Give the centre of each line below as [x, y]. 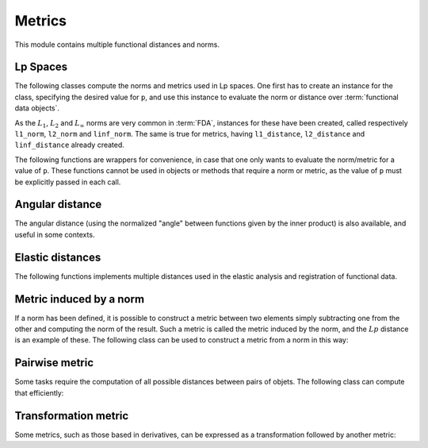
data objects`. [37, 108]
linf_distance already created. [69, 145]
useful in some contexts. [55, 234]
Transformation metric [72, 416]
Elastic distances [58, 257]
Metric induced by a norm [80, 299]
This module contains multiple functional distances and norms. [117, 44]
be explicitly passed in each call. [68, 182]
